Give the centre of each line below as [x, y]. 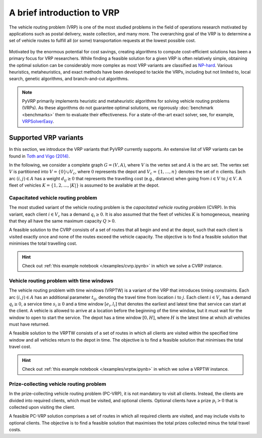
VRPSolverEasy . [38, 122]
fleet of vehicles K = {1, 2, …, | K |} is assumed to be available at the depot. [84, 185]
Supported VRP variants [46, 138]
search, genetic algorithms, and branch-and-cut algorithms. [69, 79]
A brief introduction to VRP [64, 13]
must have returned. [29, 324]
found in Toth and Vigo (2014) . [39, 156]
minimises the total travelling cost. [43, 243]
